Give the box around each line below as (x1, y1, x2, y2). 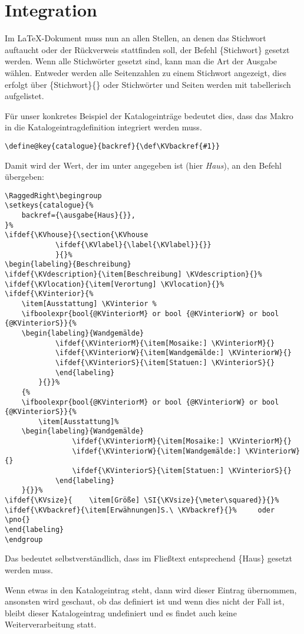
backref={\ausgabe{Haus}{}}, (21, 211, 136, 220)
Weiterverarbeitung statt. (5, 618, 97, 630)
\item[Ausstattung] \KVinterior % (21, 299, 157, 308)
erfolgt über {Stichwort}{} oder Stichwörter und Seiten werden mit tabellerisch (5, 78, 291, 90)
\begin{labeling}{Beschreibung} (5, 260, 131, 269)
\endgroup (5, 535, 43, 544)
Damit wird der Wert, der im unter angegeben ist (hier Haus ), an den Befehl (5, 159, 282, 171)
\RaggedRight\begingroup (5, 191, 102, 200)
